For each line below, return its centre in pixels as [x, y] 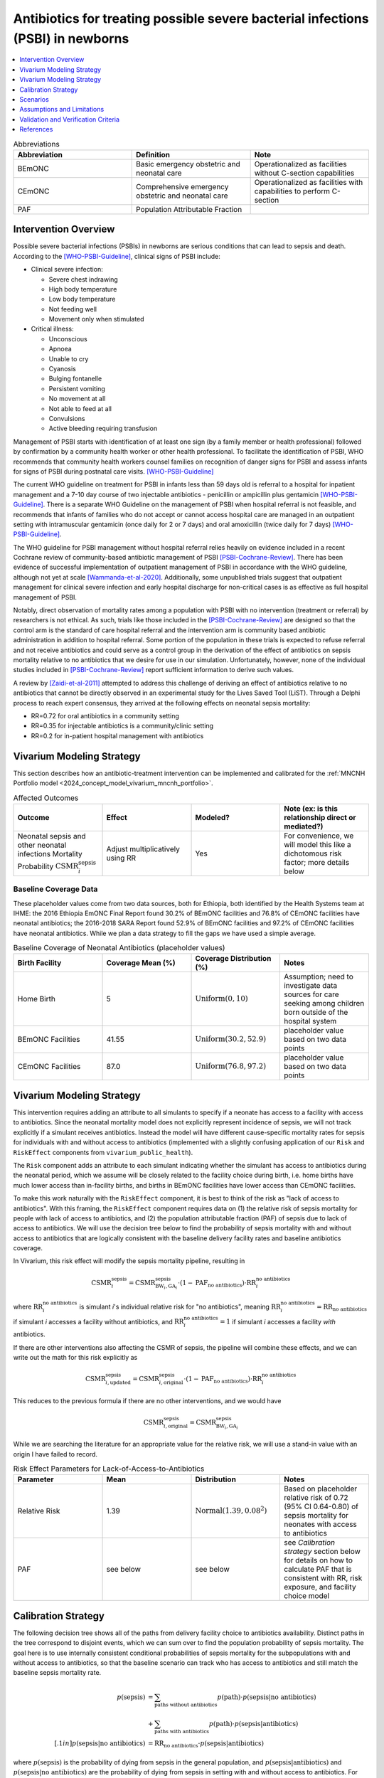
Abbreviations [36, 144]
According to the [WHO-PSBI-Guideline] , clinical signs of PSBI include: [117, 256]
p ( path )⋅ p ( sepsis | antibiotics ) [254, 1724]
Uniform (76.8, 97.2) [231, 1066]
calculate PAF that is [318, 1570]
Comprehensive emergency [182, 186]
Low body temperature [82, 299]
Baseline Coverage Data [55, 889]
